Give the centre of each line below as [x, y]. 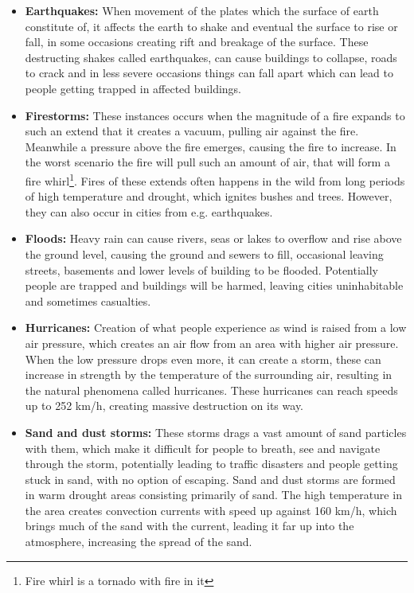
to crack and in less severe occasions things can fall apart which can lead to [209, 73]
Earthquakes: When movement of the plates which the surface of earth [202, 10]
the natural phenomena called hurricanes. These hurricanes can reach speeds [211, 390]
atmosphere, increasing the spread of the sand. [139, 542]
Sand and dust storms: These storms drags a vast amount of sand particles [216, 432]
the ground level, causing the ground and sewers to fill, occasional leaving [204, 254]
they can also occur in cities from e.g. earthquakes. [149, 211]
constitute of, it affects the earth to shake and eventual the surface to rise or [211, 26]
